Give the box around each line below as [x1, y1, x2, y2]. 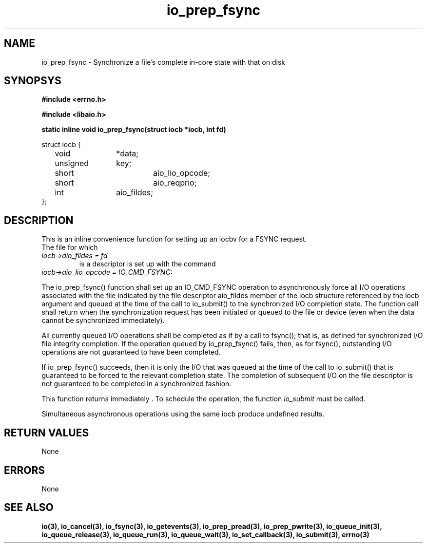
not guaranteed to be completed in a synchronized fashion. [41, 379, 232, 388]
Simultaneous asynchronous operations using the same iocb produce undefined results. [41, 410, 325, 418]
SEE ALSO [4, 501, 54, 514]
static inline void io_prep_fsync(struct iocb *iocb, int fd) [41, 125, 226, 134]
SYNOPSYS [4, 75, 61, 87]
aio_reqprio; [153, 178, 197, 188]
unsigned [55, 158, 89, 169]
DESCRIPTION [4, 214, 74, 226]
